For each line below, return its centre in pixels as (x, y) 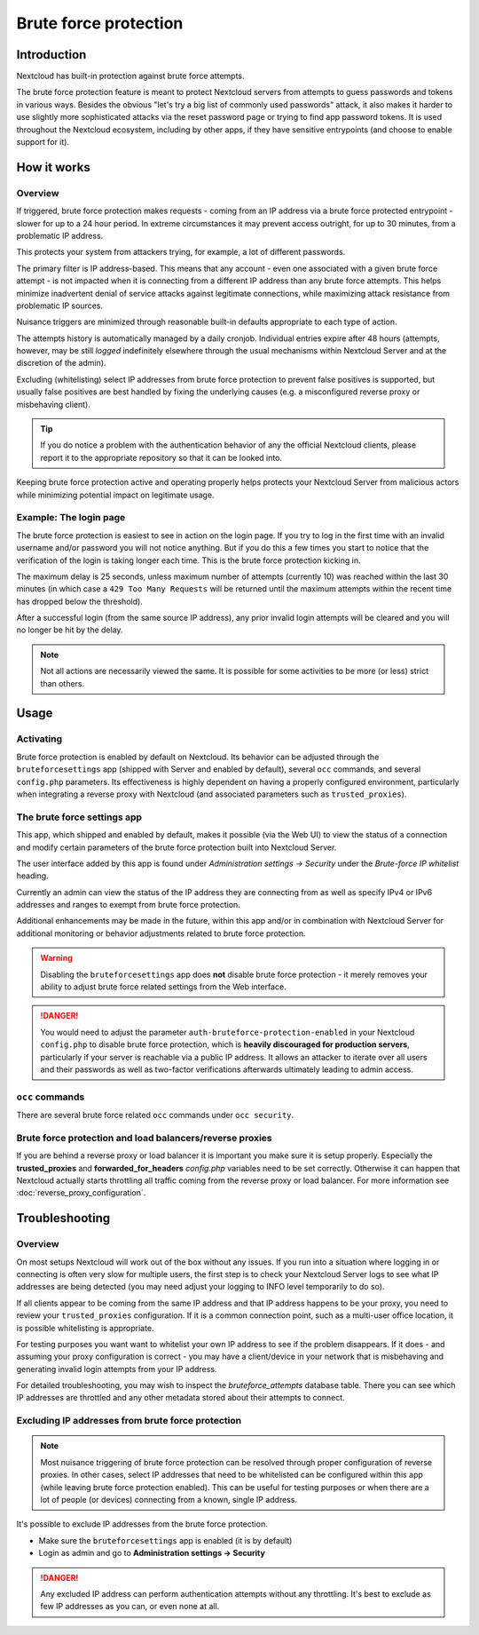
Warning (56, 958)
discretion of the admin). (61, 363)
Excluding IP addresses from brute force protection (129, 1421)
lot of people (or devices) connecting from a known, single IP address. (169, 1500)
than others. (63, 683)
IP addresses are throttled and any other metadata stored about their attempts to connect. (181, 1398)
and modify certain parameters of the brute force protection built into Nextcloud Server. (177, 847)
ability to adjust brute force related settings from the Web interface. (164, 987)
